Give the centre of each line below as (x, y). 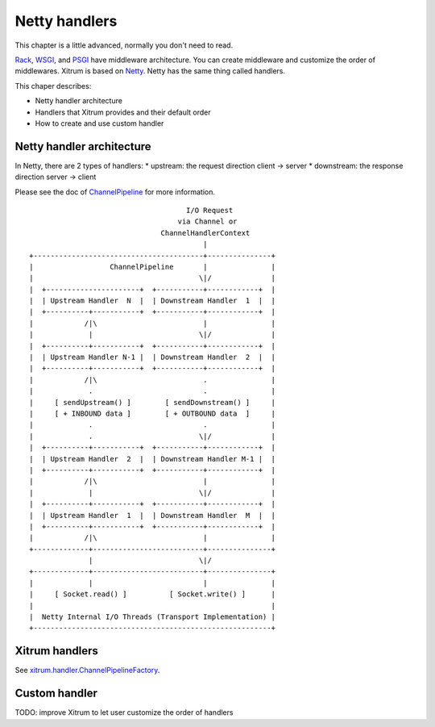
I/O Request (209, 210)
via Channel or (207, 221)
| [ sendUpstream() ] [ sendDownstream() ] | (152, 402)
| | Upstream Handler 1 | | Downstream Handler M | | (152, 515)
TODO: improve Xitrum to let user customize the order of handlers (124, 712)
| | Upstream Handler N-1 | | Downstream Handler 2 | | (152, 357)
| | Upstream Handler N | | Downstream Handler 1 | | (152, 301)
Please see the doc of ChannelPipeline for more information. (115, 192)
